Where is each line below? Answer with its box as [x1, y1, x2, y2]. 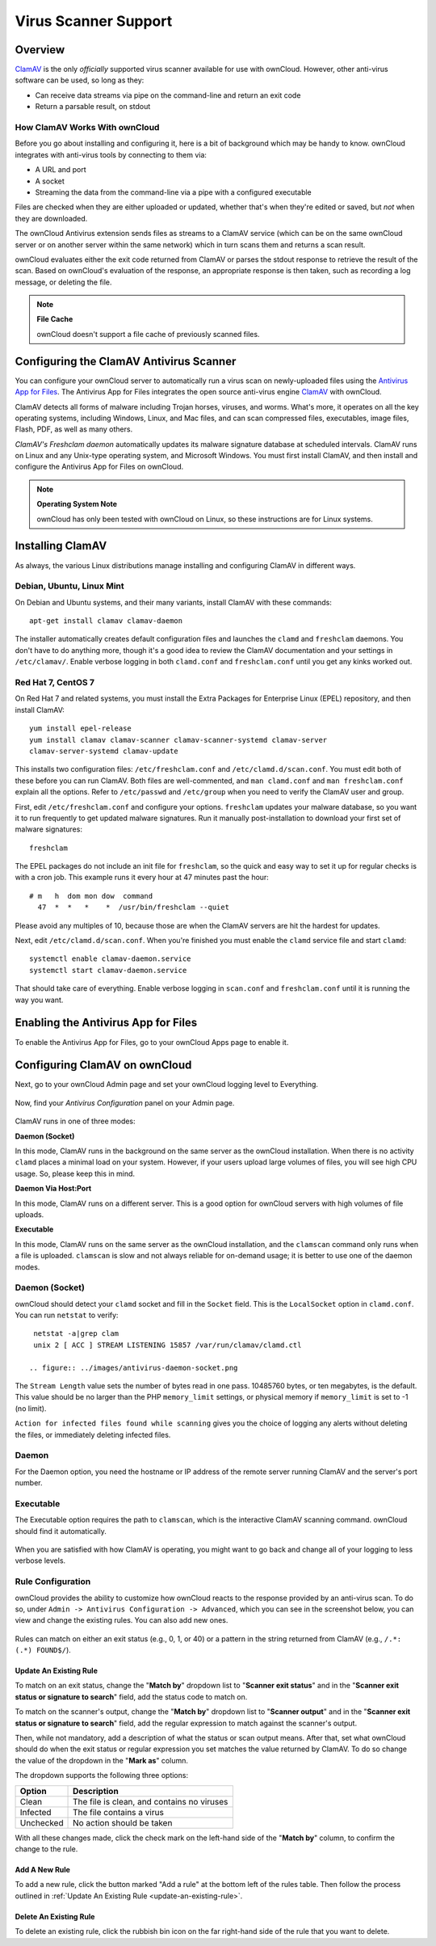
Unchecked [19, 1817, 64, 1828]
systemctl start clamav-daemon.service [29, 966, 187, 975]
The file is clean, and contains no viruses [73, 1796, 228, 1807]
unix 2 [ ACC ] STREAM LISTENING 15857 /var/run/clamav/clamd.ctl [33, 1340, 302, 1350]
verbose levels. [15, 1556, 66, 1565]
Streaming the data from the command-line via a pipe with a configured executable [35, 187, 312, 197]
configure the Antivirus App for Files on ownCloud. [15, 461, 184, 472]
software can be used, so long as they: [15, 75, 145, 85]
